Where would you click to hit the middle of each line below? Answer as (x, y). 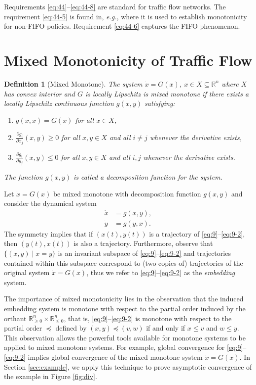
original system (27, 272)
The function (23, 177)
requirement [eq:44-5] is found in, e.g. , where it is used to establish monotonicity (126, 16)
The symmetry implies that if (49, 233)
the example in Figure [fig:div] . (51, 376)
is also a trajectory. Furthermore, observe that (143, 243)
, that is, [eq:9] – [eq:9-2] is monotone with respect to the (148, 318)
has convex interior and (39, 93)
